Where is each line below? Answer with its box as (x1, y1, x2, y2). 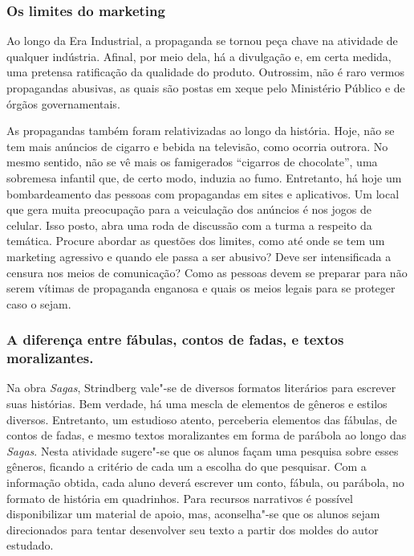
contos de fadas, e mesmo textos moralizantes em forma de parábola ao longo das (6, 427, 407, 444)
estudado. (6, 537, 54, 554)
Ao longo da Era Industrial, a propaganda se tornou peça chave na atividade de (6, 32, 398, 49)
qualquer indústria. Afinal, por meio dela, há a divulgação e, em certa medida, (6, 47, 392, 64)
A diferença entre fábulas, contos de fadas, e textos (6, 329, 344, 350)
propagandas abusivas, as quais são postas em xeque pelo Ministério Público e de (6, 80, 405, 96)
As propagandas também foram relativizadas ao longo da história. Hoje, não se (6, 122, 395, 139)
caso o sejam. (6, 295, 71, 312)
